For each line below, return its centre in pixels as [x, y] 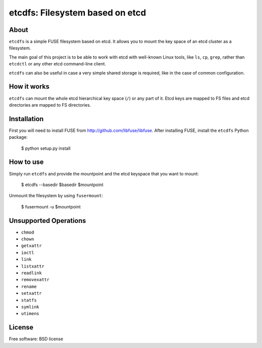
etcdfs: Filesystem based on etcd [78, 13]
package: [18, 137]
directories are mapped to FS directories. [50, 105]
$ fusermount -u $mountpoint [51, 206]
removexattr [35, 280]
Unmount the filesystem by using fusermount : [56, 196]
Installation [26, 119]
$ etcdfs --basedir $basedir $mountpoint [62, 185]
